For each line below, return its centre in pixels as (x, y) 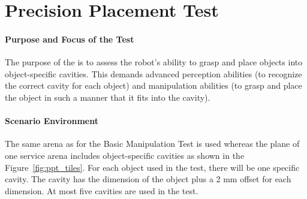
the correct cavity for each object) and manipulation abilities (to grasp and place (153, 85)
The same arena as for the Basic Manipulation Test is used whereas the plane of (152, 144)
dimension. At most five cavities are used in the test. (102, 190)
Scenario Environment (52, 121)
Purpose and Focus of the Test (70, 39)
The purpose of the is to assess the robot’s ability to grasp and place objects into (154, 62)
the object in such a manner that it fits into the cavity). (108, 97)
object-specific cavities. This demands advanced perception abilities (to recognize (153, 73)
